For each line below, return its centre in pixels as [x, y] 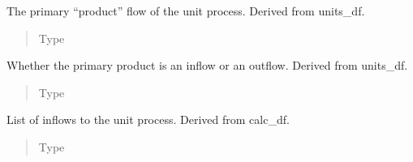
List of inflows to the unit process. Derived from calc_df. [148, 119]
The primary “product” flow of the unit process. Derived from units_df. [186, 11]
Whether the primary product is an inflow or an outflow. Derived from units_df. [207, 65]
